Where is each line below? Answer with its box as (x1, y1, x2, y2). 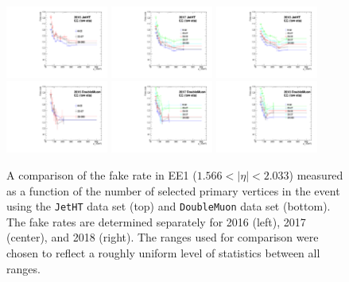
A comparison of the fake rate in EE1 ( (6, 166, 197, 183)
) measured (289, 166, 343, 183)
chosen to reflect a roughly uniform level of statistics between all (6, 244, 320, 261)
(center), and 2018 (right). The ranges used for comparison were (6, 229, 319, 245)
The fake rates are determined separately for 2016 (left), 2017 (6, 213, 306, 230)
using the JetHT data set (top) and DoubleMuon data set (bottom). (6, 198, 331, 214)
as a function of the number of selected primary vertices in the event (6, 182, 340, 199)
